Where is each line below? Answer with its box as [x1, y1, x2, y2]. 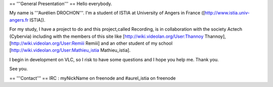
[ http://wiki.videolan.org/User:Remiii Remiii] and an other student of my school [9, 40, 173, 46]
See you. [9, 66, 28, 72]
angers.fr [9, 17, 29, 23]
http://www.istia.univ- [204, 10, 250, 16]
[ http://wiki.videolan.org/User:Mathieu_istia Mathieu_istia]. [9, 47, 131, 53]
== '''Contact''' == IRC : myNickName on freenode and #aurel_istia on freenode [9, 75, 176, 81]
